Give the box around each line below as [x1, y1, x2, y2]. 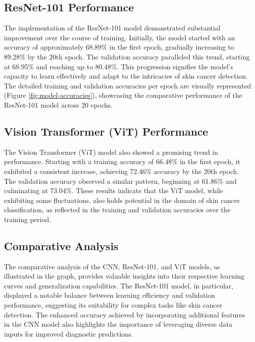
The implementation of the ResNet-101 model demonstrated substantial [4, 23, 221, 33]
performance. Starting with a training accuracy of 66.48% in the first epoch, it [4, 156, 240, 167]
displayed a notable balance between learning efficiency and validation [4, 290, 215, 300]
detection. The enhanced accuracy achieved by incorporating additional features [4, 309, 245, 319]
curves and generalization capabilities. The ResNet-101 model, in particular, [4, 280, 233, 290]
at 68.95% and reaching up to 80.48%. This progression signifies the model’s [4, 61, 233, 71]
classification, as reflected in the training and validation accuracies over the [4, 204, 231, 215]
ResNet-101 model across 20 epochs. [4, 99, 113, 110]
